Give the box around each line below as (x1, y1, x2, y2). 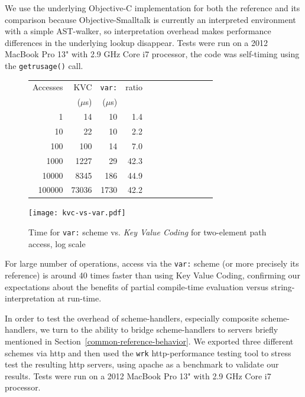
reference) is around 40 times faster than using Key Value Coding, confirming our (5, 269, 300, 281)
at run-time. (57, 292, 102, 304)
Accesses (33, 81, 63, 93)
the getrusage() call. (5, 59, 83, 71)
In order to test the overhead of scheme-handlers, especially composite (5, 311, 259, 324)
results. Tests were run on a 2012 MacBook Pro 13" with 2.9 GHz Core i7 (5, 369, 271, 382)
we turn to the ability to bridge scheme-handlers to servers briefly (40, 323, 278, 336)
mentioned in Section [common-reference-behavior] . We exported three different (5, 334, 294, 347)
